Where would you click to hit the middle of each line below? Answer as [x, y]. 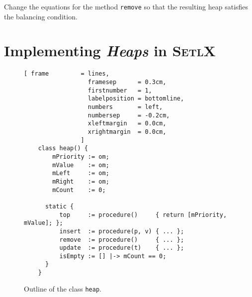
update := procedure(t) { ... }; [122, 248]
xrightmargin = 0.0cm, [127, 132]
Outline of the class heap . [63, 288]
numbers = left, [125, 107]
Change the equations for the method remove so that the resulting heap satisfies [126, 6]
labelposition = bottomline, [136, 99]
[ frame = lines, [67, 74]
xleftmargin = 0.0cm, [127, 124]
